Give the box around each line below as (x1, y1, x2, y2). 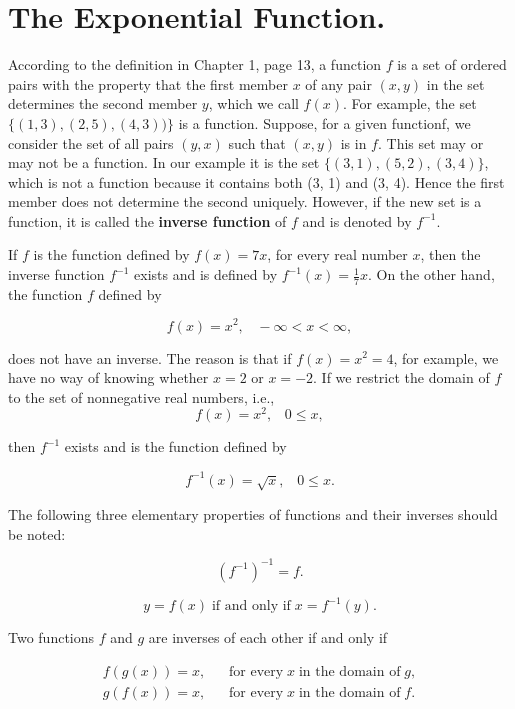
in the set (426, 73, 485, 94)
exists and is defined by (134, 264, 278, 285)
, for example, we (393, 347, 499, 368)
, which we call (208, 93, 299, 114)
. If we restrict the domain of (313, 367, 490, 388)
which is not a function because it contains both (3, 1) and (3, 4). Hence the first (8, 171, 505, 192)
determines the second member (8, 93, 198, 114)
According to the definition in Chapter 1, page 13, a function (8, 54, 382, 75)
